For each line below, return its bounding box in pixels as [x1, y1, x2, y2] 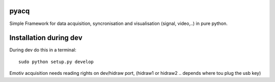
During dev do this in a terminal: [9, 47, 76, 53]
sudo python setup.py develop [18, 59, 94, 65]
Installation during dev [9, 34, 82, 42]
